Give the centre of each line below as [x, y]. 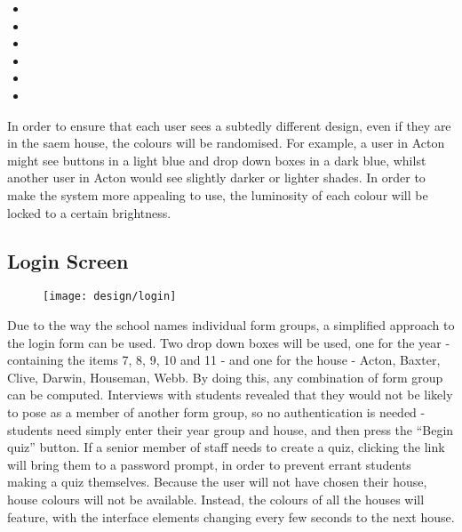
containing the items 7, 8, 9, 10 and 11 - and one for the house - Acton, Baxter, [224, 360]
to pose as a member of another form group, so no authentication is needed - [216, 411]
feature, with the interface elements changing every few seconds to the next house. [231, 516]
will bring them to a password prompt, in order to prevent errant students [209, 464]
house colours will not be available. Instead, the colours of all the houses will [216, 499]
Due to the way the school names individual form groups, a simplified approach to [231, 324]
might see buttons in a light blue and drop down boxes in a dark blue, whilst [217, 160]
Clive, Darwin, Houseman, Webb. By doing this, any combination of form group [225, 377]
